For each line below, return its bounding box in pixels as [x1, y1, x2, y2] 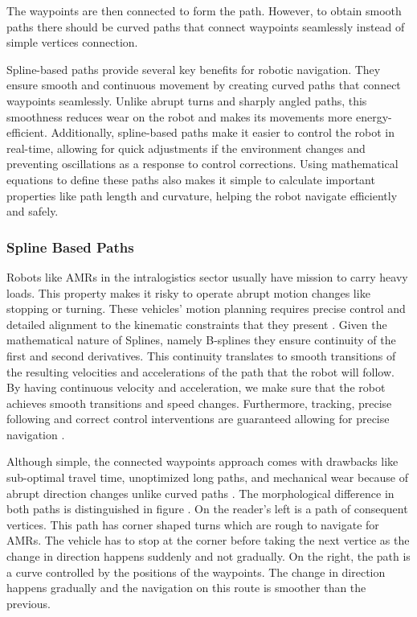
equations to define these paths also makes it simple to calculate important [6, 171, 375, 187]
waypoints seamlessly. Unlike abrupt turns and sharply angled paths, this [6, 92, 367, 109]
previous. [6, 594, 51, 611]
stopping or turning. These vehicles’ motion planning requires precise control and [6, 300, 406, 317]
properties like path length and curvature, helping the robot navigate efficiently [6, 187, 398, 204]
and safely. [6, 203, 59, 220]
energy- [355, 108, 392, 125]
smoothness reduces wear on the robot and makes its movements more [6, 108, 353, 125]
